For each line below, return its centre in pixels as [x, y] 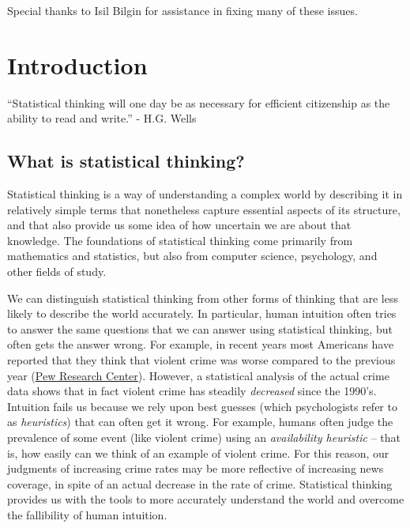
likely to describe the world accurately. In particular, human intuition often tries [202, 313]
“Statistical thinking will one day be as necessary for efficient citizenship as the [199, 102]
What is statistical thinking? [126, 161]
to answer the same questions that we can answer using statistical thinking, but [200, 328]
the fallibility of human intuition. [87, 514]
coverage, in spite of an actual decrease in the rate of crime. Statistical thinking [200, 483]
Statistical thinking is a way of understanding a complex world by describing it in [205, 194]
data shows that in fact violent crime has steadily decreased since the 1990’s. [192, 391]
